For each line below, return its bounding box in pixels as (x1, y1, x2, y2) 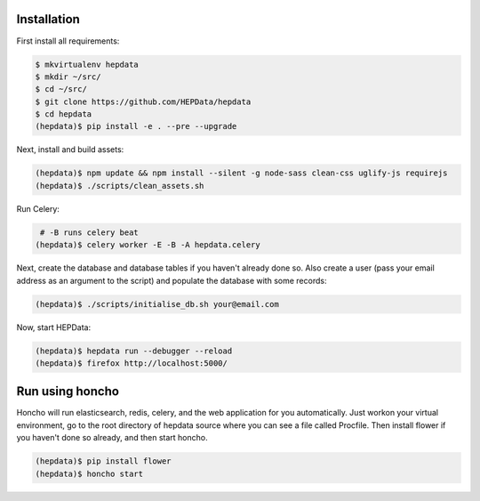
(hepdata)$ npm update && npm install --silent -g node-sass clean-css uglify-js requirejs (35, 168, 448, 178)
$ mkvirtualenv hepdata (35, 59, 140, 69)
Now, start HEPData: (16, 321, 92, 333)
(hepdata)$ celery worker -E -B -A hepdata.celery (35, 240, 261, 250)
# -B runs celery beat (40, 227, 140, 238)
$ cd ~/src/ (35, 85, 88, 94)
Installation (16, 12, 80, 27)
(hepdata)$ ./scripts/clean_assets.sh (35, 181, 204, 190)
